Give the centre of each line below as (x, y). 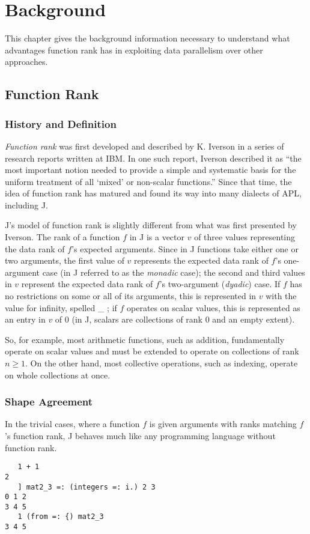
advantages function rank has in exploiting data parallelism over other (134, 50)
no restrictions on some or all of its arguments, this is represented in (131, 296)
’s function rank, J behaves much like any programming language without (140, 435)
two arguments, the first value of (65, 260)
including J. (26, 205)
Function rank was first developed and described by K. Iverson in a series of (144, 146)
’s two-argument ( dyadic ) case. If (220, 284)
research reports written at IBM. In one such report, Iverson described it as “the (153, 158)
